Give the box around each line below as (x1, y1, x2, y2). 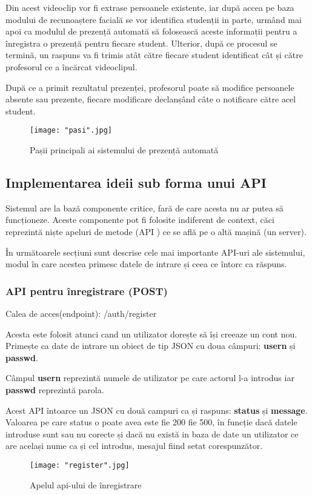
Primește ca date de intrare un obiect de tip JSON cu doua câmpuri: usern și (5, 339, 296, 352)
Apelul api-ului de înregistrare (30, 478, 142, 491)
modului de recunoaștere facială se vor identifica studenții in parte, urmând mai (5, 13, 302, 25)
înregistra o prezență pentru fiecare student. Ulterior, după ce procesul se (5, 36, 277, 49)
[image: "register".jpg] (30, 460, 130, 470)
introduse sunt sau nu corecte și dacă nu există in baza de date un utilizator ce (5, 427, 299, 440)
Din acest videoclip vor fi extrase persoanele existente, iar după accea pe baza (5, 1, 294, 13)
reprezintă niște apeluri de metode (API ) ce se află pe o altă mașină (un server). (5, 225, 307, 238)
